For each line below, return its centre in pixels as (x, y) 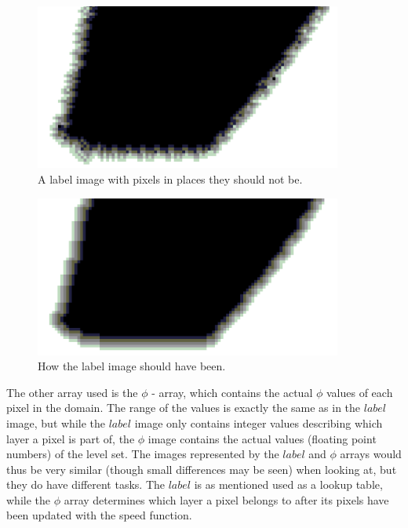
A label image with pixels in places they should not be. (170, 179)
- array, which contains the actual (232, 392)
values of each (359, 392)
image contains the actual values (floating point (262, 438)
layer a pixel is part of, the (71, 438)
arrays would (371, 454)
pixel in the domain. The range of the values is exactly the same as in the (184, 408)
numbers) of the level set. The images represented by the (143, 454)
